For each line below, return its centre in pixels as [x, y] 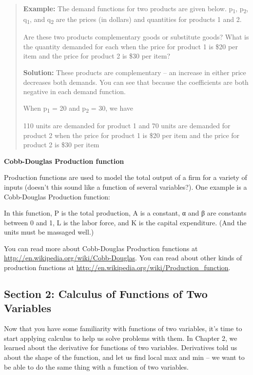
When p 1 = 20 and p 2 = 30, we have [78, 108]
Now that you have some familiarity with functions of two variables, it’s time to [123, 328]
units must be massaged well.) [49, 232]
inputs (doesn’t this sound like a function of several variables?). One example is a [126, 187]
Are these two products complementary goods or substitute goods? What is [136, 37]
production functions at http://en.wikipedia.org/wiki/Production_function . [117, 267]
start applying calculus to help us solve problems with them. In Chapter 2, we [121, 338]
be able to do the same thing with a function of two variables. [96, 366]
